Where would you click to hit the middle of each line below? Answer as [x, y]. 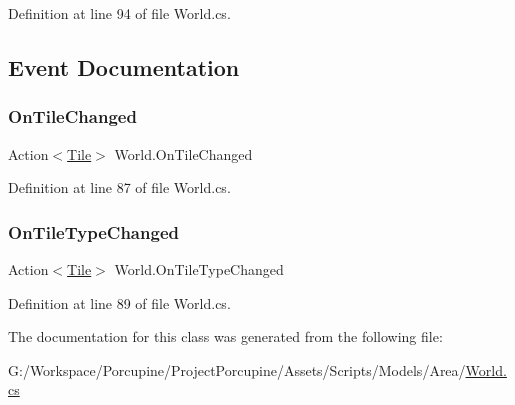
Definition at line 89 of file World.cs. [119, 302]
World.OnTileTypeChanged [199, 269]
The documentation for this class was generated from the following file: [225, 336]
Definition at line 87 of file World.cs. [119, 187]
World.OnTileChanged [183, 153]
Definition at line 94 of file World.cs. [119, 13]
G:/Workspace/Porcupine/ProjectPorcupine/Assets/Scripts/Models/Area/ [237, 369]
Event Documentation [124, 66]
